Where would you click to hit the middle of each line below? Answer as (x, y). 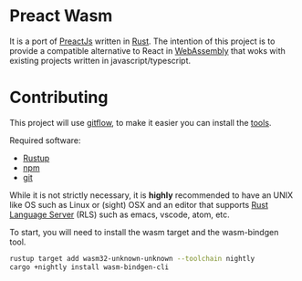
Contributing (59, 98)
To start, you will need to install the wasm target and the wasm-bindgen (144, 232)
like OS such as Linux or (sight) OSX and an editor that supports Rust (139, 204)
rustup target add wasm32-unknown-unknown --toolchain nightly (132, 258)
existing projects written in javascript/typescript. (100, 60)
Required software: (45, 140)
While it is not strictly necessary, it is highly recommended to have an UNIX (151, 195)
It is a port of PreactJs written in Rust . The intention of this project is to (142, 41)
